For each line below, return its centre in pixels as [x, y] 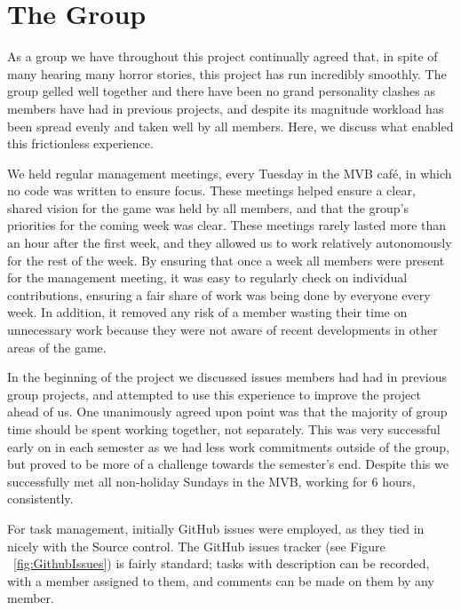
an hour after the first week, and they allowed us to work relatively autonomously [230, 243]
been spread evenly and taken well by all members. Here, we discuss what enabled [230, 126]
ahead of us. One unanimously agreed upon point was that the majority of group [227, 412]
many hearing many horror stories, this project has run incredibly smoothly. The [227, 73]
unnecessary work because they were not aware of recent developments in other [223, 330]
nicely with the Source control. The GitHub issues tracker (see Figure [196, 546]
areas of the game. [57, 347]
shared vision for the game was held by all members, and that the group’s [208, 207]
